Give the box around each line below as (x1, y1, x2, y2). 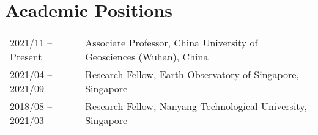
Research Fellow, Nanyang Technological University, (85, 99, 307, 114)
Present (10, 49, 42, 64)
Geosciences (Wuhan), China (85, 49, 209, 64)
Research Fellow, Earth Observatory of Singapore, (85, 67, 299, 82)
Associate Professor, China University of (85, 35, 258, 50)
